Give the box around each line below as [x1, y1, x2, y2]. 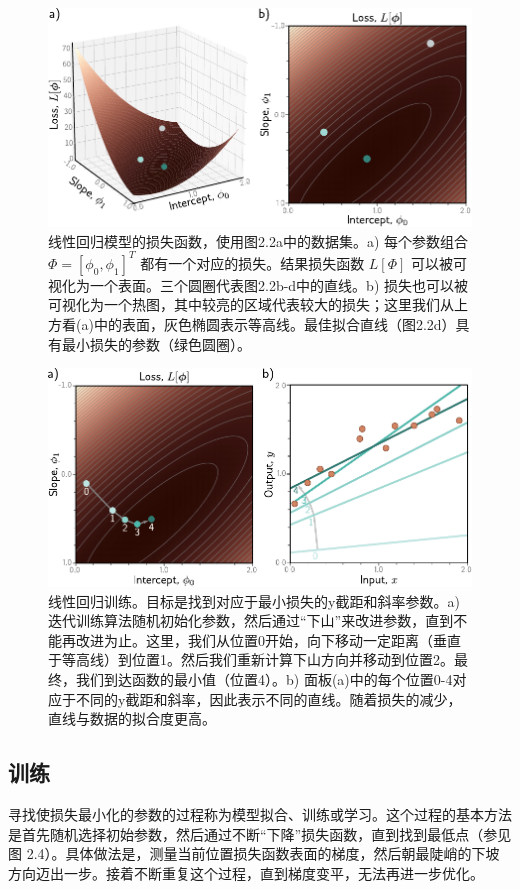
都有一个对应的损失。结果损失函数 [140, 252, 365, 273]
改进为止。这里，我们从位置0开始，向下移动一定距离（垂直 [75, 629, 461, 650]
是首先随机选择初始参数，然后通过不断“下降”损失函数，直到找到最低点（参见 [8, 823, 512, 844]
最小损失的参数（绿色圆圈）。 [61, 333, 251, 354]
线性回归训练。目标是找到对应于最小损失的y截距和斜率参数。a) [48, 590, 460, 611]
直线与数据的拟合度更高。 [48, 708, 216, 729]
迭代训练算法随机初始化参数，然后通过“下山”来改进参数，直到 [48, 610, 454, 631]
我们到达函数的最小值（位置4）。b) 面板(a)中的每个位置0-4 [75, 668, 453, 689]
